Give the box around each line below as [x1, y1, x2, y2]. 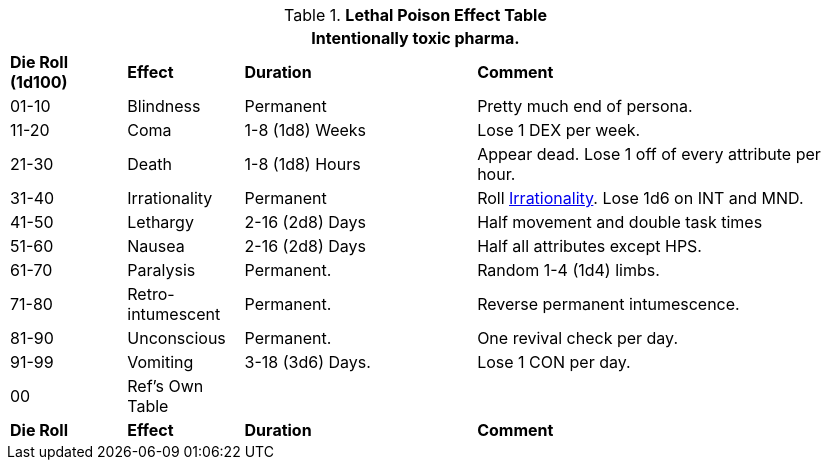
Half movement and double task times [477, 212, 763, 232]
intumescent [127, 304, 221, 324]
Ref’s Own [127, 376, 204, 396]
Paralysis [127, 260, 196, 280]
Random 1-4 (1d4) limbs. [477, 260, 660, 280]
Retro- [127, 284, 175, 304]
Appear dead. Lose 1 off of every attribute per [477, 144, 821, 164]
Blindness [127, 96, 201, 116]
